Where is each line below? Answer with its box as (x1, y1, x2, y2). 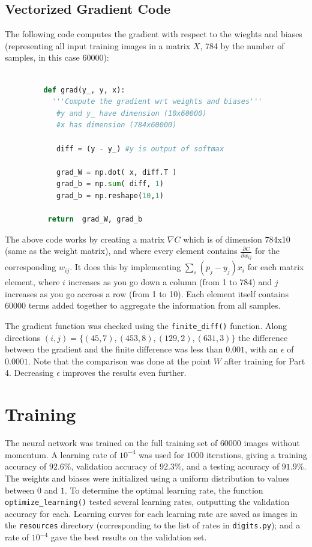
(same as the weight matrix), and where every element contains (5, 244, 238, 257)
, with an (245, 343, 278, 355)
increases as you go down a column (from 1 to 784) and (68, 276, 272, 288)
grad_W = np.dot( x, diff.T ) (56, 168, 177, 177)
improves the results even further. (62, 366, 187, 379)
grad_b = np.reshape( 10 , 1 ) (56, 191, 164, 200)
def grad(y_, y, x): (43, 85, 125, 94)
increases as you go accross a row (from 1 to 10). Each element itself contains (5, 287, 289, 300)
